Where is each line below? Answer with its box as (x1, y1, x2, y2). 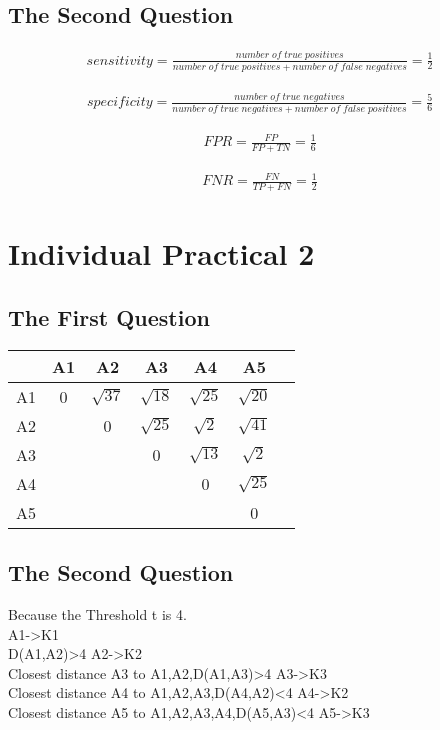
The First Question (8, 302, 210, 333)
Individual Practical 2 (8, 233, 315, 274)
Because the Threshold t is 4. (8, 604, 187, 625)
